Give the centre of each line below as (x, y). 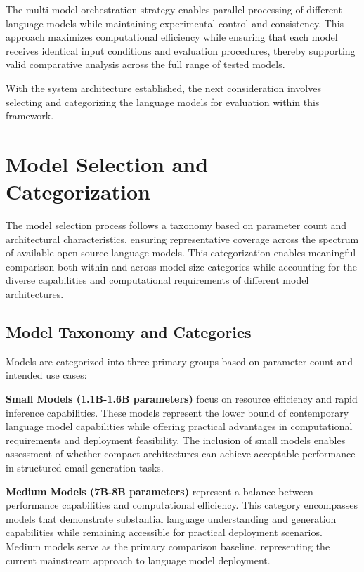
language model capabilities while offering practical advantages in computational (179, 426)
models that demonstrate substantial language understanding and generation (171, 518)
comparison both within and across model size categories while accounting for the (181, 266)
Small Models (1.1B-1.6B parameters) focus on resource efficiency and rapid (182, 399)
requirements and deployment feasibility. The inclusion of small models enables (176, 440)
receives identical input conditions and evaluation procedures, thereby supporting (181, 50)
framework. (30, 116)
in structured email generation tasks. (85, 467)
